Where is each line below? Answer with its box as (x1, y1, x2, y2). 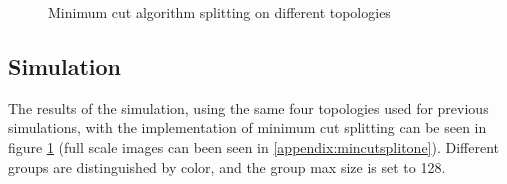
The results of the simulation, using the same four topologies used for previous (8, 97, 489, 118)
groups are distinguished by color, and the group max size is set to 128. (8, 156, 446, 177)
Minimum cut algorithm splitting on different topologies (48, 2, 391, 22)
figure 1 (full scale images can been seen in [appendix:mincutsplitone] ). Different (8, 136, 500, 157)
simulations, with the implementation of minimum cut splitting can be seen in (8, 117, 487, 138)
